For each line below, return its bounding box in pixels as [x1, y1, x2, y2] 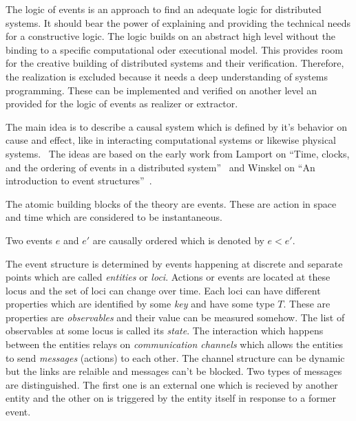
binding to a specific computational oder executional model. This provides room [6, 42, 343, 56]
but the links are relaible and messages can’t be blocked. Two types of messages [6, 364, 342, 378]
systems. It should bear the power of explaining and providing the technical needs [6, 15, 351, 30]
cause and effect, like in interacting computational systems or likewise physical [6, 133, 336, 147]
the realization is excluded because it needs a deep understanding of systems [6, 69, 328, 83]
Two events [6, 233, 53, 247]
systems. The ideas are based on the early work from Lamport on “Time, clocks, [6, 146, 350, 160]
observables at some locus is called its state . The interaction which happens [6, 323, 324, 338]
